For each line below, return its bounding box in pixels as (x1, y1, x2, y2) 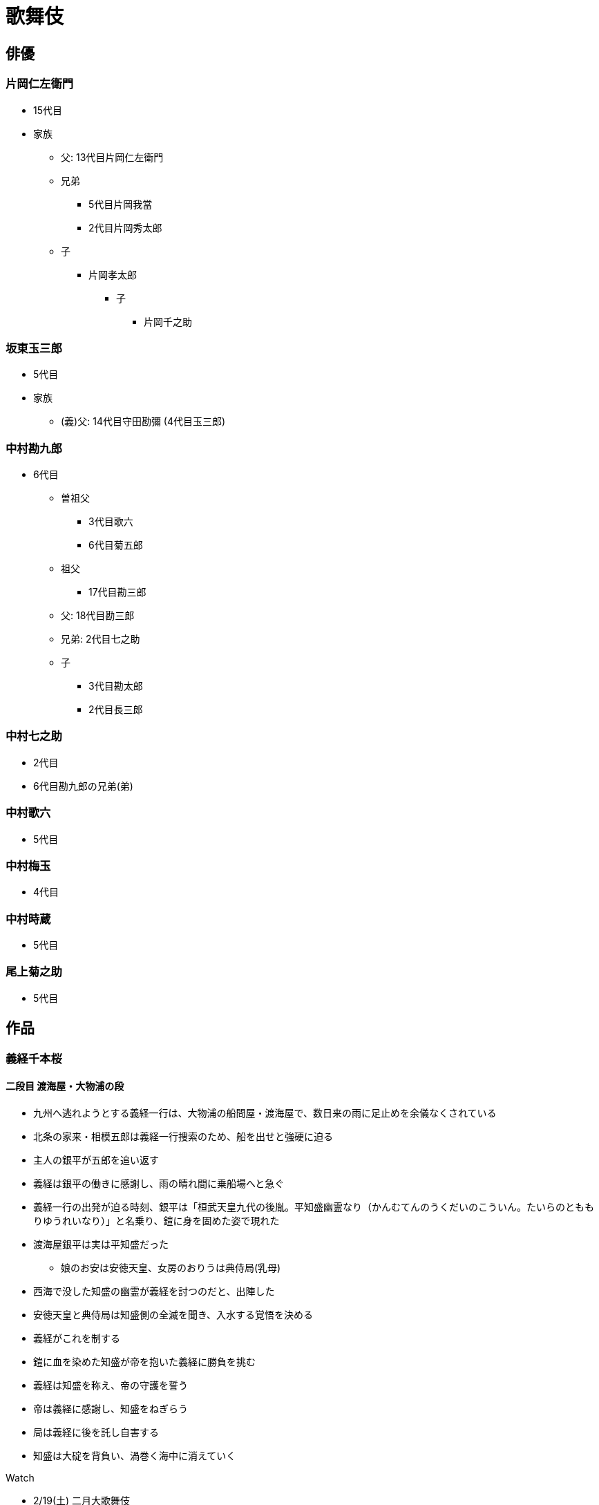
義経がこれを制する (33, 1332, 120, 1344)
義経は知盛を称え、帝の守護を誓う (33, 1379, 188, 1391)
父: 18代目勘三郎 (61, 609, 135, 622)
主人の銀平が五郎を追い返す (33, 1153, 159, 1166)
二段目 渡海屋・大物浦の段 (6, 1080, 124, 1092)
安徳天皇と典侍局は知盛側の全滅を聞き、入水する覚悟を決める (33, 1308, 314, 1321)
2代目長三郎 (88, 703, 143, 716)
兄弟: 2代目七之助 (61, 633, 140, 645)
